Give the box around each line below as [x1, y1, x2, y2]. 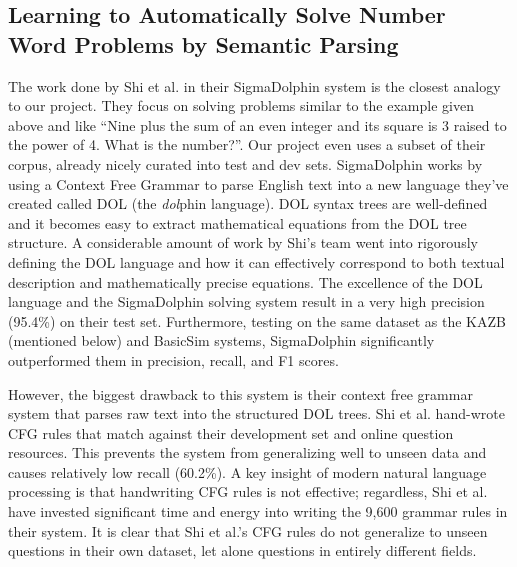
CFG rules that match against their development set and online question [8, 422, 454, 443]
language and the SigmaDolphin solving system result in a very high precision [8, 291, 485, 312]
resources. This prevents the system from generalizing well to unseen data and [8, 442, 487, 463]
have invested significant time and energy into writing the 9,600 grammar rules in [8, 501, 508, 522]
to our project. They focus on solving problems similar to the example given [8, 95, 474, 116]
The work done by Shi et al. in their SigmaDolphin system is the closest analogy [8, 75, 501, 96]
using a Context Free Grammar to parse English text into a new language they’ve [8, 173, 509, 194]
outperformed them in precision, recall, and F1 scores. [8, 349, 339, 370]
